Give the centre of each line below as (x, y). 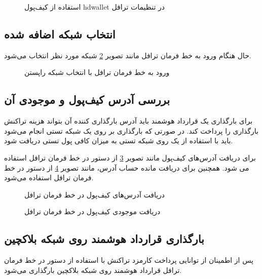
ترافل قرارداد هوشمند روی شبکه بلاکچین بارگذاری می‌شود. (93, 270)
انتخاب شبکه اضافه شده (60, 34)
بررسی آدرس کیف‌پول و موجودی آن (87, 99)
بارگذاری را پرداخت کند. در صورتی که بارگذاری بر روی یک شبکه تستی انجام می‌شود (132, 130)
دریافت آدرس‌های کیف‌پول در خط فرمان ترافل (95, 194)
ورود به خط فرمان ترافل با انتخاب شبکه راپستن (97, 72)
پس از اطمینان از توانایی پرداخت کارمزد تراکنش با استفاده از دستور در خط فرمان (129, 260)
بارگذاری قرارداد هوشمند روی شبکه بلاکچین (104, 239)
